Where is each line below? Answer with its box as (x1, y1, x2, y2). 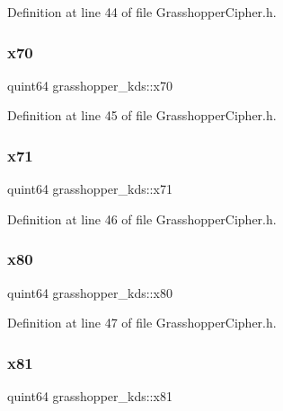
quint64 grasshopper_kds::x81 (7, 387, 172, 406)
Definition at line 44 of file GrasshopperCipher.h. (7, 3, 277, 21)
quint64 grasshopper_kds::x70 (7, 75, 172, 94)
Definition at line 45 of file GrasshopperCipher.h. (7, 106, 277, 125)
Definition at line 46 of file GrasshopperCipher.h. (7, 209, 277, 228)
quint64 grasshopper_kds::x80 (7, 283, 172, 302)
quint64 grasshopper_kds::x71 (7, 179, 172, 198)
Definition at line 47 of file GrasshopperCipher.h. (7, 313, 277, 332)
